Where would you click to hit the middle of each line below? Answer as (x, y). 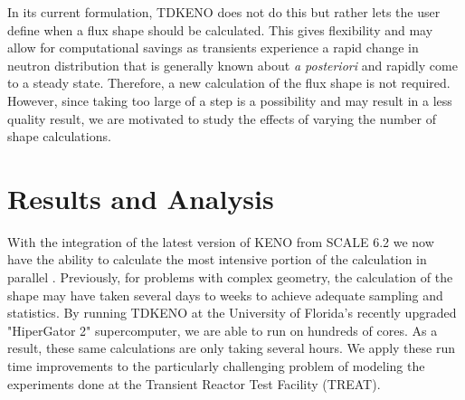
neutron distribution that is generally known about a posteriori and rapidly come (232, 65)
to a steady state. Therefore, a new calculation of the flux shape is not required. (229, 83)
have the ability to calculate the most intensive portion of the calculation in (217, 259)
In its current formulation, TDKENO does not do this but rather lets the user (224, 12)
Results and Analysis (141, 198)
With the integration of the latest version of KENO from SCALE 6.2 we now (221, 241)
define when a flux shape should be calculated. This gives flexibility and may (220, 29)
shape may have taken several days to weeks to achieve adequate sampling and (225, 295)
